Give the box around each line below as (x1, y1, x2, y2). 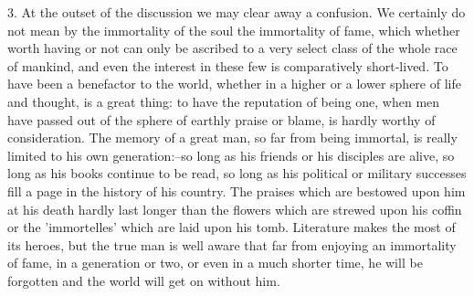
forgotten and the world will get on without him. (7, 270, 280, 290)
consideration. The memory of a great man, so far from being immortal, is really (7, 128, 458, 147)
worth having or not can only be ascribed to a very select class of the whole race (7, 38, 458, 58)
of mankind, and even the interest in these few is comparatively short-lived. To (7, 56, 448, 75)
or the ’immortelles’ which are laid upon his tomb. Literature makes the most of (7, 217, 456, 237)
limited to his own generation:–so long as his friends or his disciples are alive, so (7, 145, 455, 164)
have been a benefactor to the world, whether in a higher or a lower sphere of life (7, 74, 461, 93)
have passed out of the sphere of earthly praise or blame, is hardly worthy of (7, 110, 436, 129)
